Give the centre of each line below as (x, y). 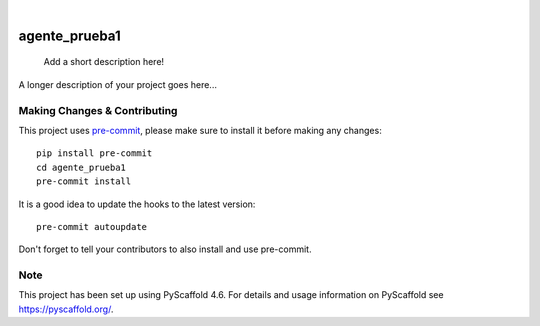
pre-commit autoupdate (92, 226)
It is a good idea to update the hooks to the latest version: (137, 204)
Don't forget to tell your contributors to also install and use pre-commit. (165, 249)
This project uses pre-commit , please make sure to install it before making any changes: (200, 130)
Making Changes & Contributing (98, 110)
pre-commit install (84, 181)
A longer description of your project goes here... (117, 84)
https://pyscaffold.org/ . (66, 309)
